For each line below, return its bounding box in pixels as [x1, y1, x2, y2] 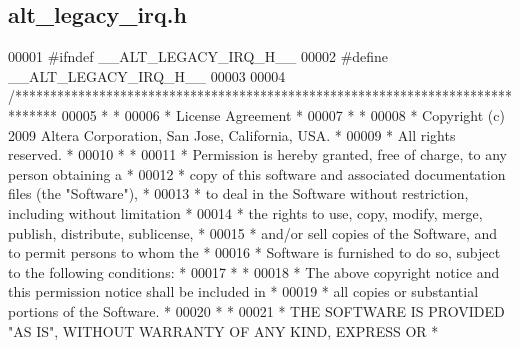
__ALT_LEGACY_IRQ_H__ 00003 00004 [8, 65, 286, 86]
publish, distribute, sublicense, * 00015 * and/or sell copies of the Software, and [8, 222, 498, 243]
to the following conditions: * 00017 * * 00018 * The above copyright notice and [8, 261, 500, 282]
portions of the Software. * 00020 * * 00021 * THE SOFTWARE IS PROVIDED [8, 300, 505, 321]
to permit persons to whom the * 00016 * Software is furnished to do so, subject [8, 242, 501, 263]
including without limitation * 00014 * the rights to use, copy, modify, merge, [8, 202, 483, 223]
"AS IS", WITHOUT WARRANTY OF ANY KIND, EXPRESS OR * [8, 320, 439, 341]
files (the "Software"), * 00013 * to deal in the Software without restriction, [8, 183, 469, 204]
